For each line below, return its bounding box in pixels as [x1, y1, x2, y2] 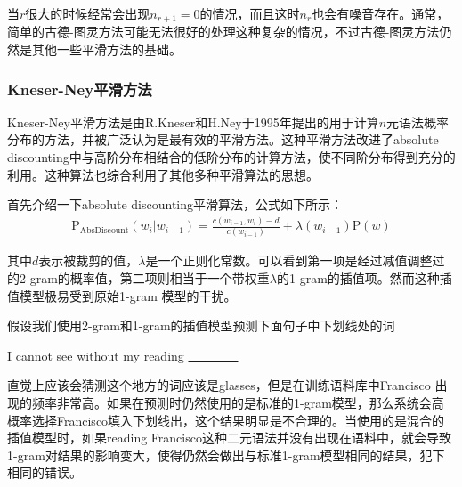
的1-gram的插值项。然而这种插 [276, 269, 452, 288]
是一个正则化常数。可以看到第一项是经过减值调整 [145, 251, 433, 270]
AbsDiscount [79, 225, 129, 235]
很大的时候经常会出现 [25, 4, 150, 22]
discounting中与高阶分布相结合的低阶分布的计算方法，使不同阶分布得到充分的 [7, 148, 456, 166]
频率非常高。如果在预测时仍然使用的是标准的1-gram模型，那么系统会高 [31, 394, 444, 412]
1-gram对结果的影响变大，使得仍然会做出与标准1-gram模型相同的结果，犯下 [7, 445, 445, 464]
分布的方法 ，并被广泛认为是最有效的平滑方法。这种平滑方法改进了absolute [7, 130, 439, 149]
